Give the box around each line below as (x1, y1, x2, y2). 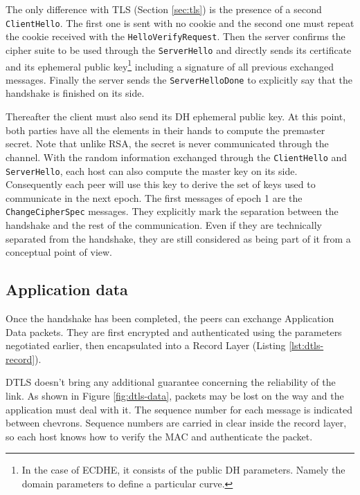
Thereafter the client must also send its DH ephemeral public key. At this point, (6, 109, 346, 124)
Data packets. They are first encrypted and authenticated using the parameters (6, 324, 342, 339)
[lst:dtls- (289, 338, 324, 353)
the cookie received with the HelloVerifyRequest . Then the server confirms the (6, 29, 345, 44)
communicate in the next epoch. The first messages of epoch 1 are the (6, 190, 303, 205)
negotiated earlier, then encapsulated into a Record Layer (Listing (6, 338, 286, 353)
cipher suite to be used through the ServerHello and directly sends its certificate (6, 42, 352, 57)
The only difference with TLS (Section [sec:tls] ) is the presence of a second (6, 2, 322, 16)
